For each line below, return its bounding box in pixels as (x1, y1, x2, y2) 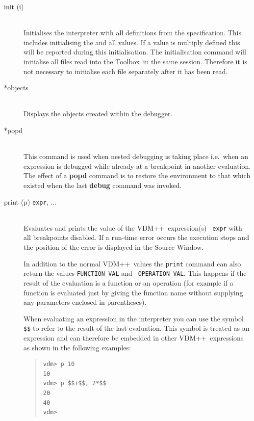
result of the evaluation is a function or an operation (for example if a (24, 277, 233, 288)
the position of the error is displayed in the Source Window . (24, 242, 204, 252)
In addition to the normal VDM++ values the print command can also (24, 258, 241, 268)
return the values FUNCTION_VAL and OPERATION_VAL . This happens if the (24, 268, 247, 278)
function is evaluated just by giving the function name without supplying (24, 287, 243, 297)
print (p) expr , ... (4, 196, 56, 207)
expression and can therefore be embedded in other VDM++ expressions (24, 332, 244, 342)
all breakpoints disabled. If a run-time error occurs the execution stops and (24, 232, 249, 242)
